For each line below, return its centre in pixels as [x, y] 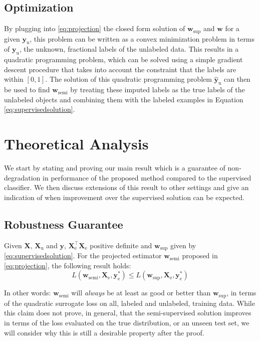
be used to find [27, 90]
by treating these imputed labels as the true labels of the [158, 90]
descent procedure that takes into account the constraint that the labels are [120, 69]
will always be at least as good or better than [141, 293]
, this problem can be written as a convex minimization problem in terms [142, 38]
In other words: [28, 293]
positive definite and [121, 245]
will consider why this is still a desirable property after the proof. [104, 332]
